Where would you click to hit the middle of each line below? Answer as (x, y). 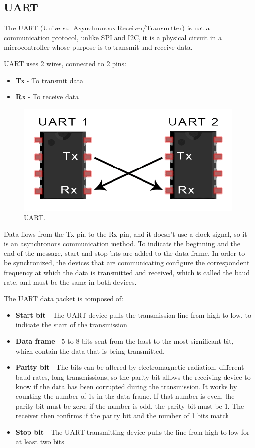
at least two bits (40, 441)
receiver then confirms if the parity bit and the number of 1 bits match (122, 415)
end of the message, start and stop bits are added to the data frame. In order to (125, 253)
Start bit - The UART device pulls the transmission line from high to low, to (133, 315)
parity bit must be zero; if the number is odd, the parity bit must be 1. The (130, 406)
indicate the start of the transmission (71, 324)
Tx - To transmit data (49, 80)
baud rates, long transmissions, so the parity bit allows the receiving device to (133, 377)
